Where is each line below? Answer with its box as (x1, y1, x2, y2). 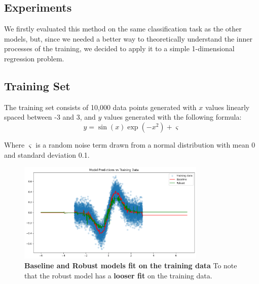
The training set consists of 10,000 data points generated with (4, 101, 197, 112)
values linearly (205, 101, 250, 112)
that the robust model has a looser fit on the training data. (24, 270, 212, 280)
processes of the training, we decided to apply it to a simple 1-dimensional (4, 43, 235, 54)
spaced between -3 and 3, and (4, 112, 96, 122)
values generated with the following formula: (104, 112, 242, 122)
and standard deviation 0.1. (4, 149, 90, 160)
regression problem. (4, 53, 64, 63)
